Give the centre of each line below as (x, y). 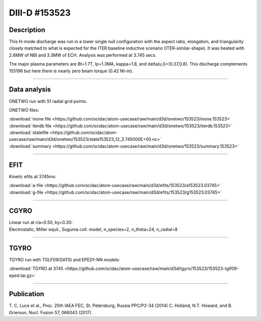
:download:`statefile (29, 133)
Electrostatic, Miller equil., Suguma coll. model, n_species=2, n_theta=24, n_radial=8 (93, 229)
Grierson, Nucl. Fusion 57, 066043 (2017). (51, 312)
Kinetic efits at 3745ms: (33, 176)
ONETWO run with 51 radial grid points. (48, 101)
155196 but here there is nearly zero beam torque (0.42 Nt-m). (71, 71)
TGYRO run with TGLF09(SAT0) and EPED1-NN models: (64, 259)
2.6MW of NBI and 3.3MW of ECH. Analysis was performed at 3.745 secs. (83, 55)
